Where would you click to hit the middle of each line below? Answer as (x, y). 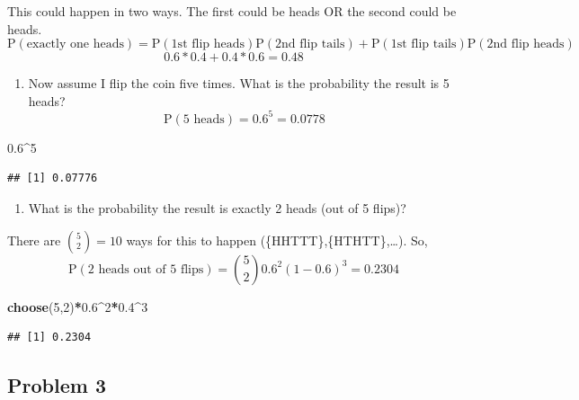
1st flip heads (208, 44)
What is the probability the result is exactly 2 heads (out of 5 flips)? (217, 208)
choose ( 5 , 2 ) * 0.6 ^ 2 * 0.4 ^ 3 (78, 306)
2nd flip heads (526, 44)
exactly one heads (75, 44)
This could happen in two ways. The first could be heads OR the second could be (232, 11)
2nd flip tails (310, 44)
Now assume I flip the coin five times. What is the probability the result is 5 (239, 83)
